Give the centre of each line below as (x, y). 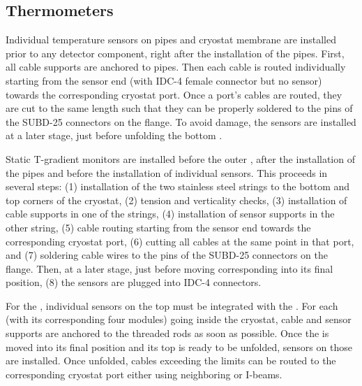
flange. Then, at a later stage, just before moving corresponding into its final (169, 268)
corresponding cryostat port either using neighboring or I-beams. (144, 374)
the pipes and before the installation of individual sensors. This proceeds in (167, 172)
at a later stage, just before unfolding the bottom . (114, 135)
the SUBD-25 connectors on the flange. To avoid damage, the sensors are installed (181, 121)
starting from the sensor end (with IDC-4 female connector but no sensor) (164, 80)
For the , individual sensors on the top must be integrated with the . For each (172, 305)
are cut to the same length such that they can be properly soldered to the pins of (179, 108)
